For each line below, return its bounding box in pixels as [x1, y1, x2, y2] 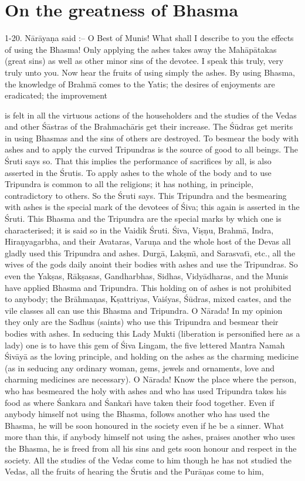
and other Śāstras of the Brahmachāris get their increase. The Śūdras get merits [5, 120, 293, 133]
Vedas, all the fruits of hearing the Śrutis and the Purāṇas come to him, [5, 465, 264, 477]
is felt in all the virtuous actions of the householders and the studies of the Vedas [5, 109, 297, 121]
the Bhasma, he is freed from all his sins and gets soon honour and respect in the [5, 442, 297, 454]
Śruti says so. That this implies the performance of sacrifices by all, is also [5, 155, 272, 167]
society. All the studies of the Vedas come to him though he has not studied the [5, 453, 292, 466]
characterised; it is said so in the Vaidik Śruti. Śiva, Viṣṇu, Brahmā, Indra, [5, 223, 274, 236]
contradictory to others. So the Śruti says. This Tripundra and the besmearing [5, 189, 287, 201]
